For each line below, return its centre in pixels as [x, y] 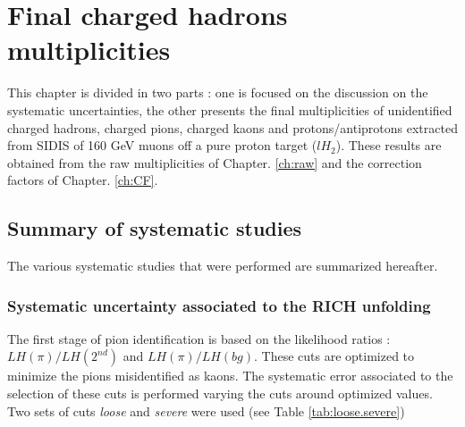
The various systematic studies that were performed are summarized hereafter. [223, 266]
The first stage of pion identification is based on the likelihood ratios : [199, 338]
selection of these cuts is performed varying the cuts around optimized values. [220, 394]
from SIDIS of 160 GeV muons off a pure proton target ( [162, 145]
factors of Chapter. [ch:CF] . [83, 180]
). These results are [389, 145]
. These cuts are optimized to [334, 356]
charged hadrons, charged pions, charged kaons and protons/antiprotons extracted [232, 127]
